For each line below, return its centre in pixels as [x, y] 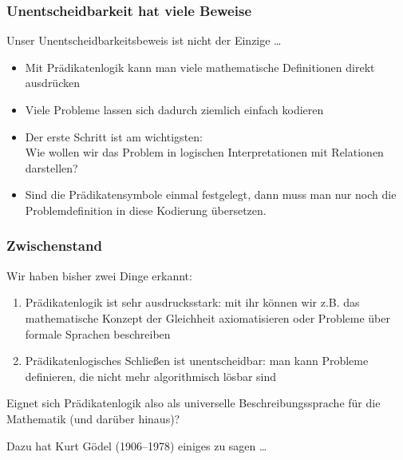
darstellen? [51, 167]
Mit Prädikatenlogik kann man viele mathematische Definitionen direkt [200, 67]
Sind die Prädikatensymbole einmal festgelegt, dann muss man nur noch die [211, 194]
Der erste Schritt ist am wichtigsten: [114, 136]
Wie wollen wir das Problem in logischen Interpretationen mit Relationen [204, 152]
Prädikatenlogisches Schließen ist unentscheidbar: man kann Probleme [197, 361]
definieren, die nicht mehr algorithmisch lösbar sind [151, 376]
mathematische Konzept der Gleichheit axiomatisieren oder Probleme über [207, 317]
